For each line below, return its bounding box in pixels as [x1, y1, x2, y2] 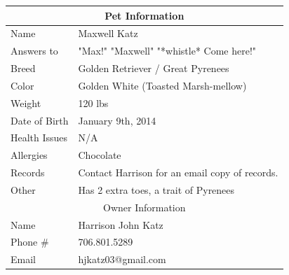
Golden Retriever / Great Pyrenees [78, 61, 229, 76]
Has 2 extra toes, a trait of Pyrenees [78, 182, 235, 197]
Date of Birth [11, 113, 69, 127]
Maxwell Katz [78, 26, 138, 41]
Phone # [11, 234, 49, 249]
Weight [11, 95, 41, 110]
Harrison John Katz [78, 217, 163, 232]
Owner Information [102, 199, 186, 214]
